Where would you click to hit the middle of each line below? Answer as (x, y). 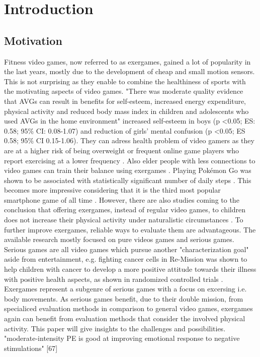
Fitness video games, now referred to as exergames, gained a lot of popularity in (127, 61)
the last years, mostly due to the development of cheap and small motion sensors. (129, 71)
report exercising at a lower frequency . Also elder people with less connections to (130, 160)
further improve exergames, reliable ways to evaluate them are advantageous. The (130, 229)
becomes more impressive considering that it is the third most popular (112, 190)
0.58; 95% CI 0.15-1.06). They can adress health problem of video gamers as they (129, 140)
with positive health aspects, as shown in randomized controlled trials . (114, 279)
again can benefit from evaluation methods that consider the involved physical (125, 318)
